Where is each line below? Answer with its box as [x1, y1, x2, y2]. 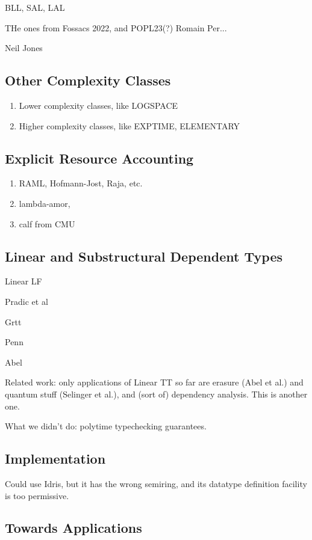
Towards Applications [5, 518, 142, 537]
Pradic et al [5, 295, 48, 307]
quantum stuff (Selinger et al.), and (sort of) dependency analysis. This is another [5, 387, 308, 400]
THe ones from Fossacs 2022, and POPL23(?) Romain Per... [5, 21, 227, 34]
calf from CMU [19, 217, 75, 230]
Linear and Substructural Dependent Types [5, 247, 282, 265]
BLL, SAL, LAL [5, 1, 65, 13]
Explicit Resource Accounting [5, 149, 194, 167]
